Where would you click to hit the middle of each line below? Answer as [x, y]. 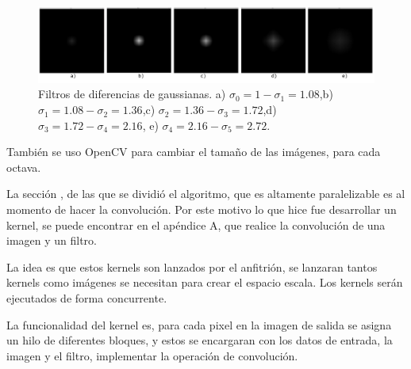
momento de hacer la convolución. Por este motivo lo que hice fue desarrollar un [202, 209]
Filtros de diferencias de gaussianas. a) [132, 94]
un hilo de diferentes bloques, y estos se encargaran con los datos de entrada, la [200, 340]
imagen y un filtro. [52, 240]
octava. [24, 167]
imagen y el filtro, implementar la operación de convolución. [152, 355]
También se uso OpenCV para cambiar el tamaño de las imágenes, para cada [194, 152]
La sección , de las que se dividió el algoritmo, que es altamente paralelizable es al [206, 194]
